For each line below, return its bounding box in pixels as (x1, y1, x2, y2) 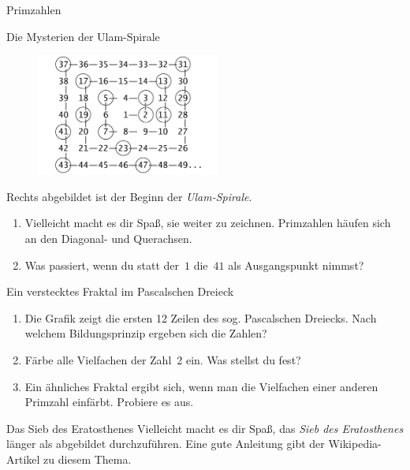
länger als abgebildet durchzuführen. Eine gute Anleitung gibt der (6, 435, 325, 452)
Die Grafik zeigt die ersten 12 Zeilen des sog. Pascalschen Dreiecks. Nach (24, 309, 377, 326)
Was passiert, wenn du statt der (24, 256, 180, 273)
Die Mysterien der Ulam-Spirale (6, 28, 160, 44)
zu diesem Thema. (43, 450, 132, 467)
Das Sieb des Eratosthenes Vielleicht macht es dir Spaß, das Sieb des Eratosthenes (6, 420, 404, 436)
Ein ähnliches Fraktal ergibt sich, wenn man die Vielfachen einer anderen (24, 378, 378, 394)
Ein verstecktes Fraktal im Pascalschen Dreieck (6, 283, 234, 300)
